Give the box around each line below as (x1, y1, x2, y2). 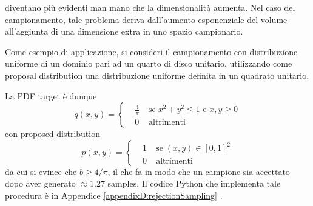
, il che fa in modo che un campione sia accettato (107, 165, 290, 178)
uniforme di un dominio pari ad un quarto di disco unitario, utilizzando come (5, 57, 292, 70)
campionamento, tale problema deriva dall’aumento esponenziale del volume (5, 13, 288, 25)
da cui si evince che (5, 165, 77, 178)
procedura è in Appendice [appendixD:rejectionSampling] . (5, 188, 223, 201)
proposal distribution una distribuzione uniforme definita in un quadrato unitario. (5, 68, 309, 81)
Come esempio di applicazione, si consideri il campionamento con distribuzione (5, 45, 298, 58)
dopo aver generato (5, 177, 76, 190)
